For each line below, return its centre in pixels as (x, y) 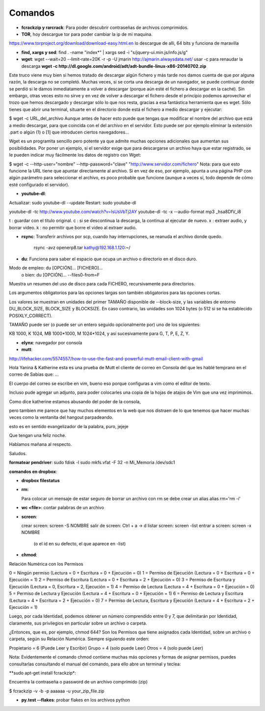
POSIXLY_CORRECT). (31, 315)
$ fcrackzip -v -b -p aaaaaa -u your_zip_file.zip (57, 691)
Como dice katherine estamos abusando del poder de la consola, (75, 401)
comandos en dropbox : (33, 471)
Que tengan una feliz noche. (38, 436)
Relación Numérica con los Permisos (46, 564)
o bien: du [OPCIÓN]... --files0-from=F (61, 274)
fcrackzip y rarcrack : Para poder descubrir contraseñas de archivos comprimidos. (105, 27)
